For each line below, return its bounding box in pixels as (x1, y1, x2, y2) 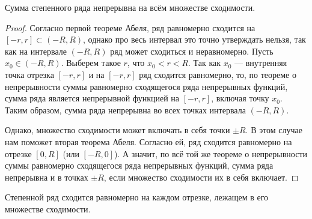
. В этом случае (245, 124, 303, 136)
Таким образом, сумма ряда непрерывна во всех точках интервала (5, 103, 246, 116)
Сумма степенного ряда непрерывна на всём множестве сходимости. (5, 1, 255, 13)
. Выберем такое (61, 56, 121, 69)
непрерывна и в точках (5, 170, 88, 183)
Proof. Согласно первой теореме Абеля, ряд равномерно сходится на (5, 21, 255, 34)
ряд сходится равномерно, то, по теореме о (139, 68, 296, 80)
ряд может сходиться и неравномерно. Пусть (110, 44, 274, 57)
